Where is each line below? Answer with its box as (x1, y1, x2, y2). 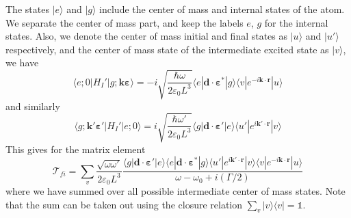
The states (5, 2, 49, 16)
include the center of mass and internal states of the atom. (99, 2, 345, 16)
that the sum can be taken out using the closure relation (5, 197, 243, 211)
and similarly (5, 98, 60, 113)
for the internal (264, 15, 328, 29)
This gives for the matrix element (5, 141, 146, 156)
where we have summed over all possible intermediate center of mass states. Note (5, 184, 346, 198)
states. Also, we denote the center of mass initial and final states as (5, 29, 288, 43)
